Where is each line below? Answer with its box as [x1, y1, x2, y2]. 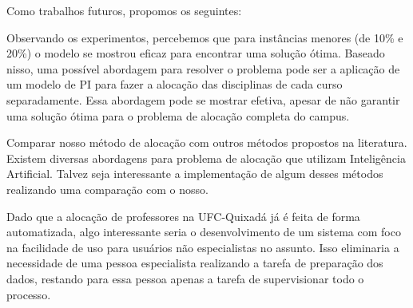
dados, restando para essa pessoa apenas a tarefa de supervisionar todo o [6, 270, 364, 286]
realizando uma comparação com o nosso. [6, 180, 208, 197]
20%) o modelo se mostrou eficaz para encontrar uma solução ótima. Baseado [6, 45, 385, 61]
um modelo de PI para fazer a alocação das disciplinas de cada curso [6, 76, 343, 93]
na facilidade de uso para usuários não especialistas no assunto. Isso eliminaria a [6, 239, 399, 255]
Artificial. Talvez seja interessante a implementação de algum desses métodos [6, 165, 383, 182]
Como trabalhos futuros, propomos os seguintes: [6, 2, 242, 18]
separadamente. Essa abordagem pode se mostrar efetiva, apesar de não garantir [6, 91, 400, 108]
